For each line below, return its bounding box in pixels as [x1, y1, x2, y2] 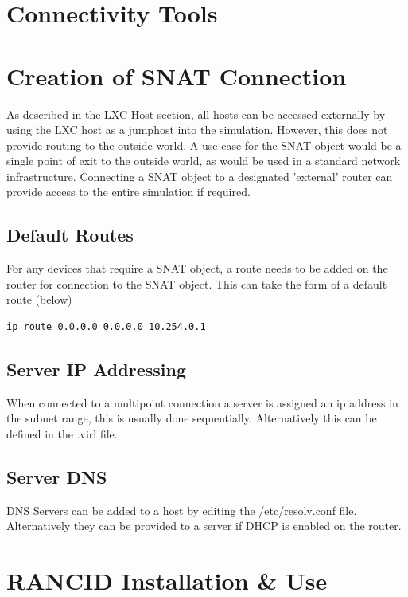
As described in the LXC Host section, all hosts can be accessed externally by [6, 105, 386, 122]
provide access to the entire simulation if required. [6, 183, 251, 200]
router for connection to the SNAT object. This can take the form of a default [6, 275, 387, 292]
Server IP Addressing [6, 357, 186, 382]
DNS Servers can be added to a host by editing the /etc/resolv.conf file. [6, 501, 357, 518]
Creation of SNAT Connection [6, 59, 347, 92]
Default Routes [6, 222, 134, 247]
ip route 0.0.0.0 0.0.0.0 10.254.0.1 [6, 321, 206, 333]
